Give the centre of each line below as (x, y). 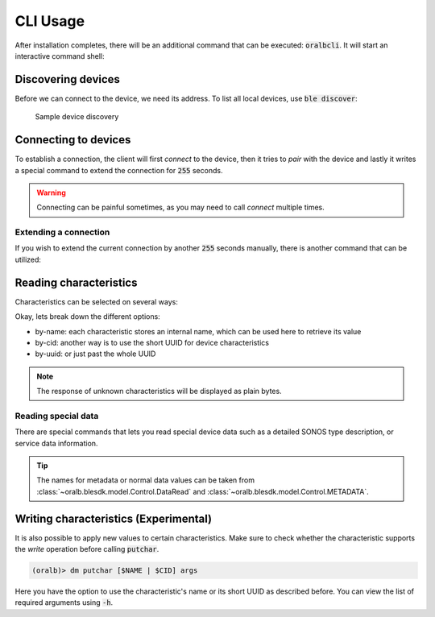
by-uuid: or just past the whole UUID (95, 354)
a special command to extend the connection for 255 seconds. (119, 170)
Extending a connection (62, 232)
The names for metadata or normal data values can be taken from (146, 480)
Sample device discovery (77, 117)
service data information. (56, 443)
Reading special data (57, 416)
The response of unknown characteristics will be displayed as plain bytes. (159, 391)
